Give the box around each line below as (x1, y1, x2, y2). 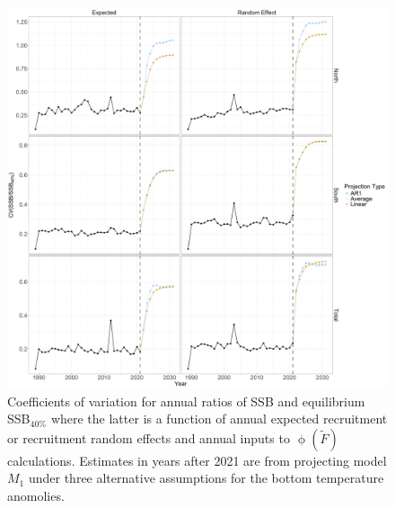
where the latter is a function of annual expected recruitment (50, 409, 388, 428)
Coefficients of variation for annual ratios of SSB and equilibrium (7, 391, 365, 410)
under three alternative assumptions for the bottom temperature (28, 468, 384, 487)
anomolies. (7, 486, 65, 504)
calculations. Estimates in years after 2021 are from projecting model (7, 450, 387, 469)
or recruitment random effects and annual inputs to (7, 428, 290, 447)
